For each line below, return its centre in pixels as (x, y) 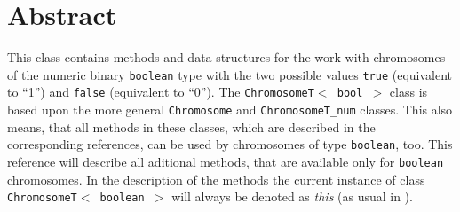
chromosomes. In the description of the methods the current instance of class (216, 179)
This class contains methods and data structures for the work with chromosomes (226, 57)
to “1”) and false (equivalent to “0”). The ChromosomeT (161, 92)
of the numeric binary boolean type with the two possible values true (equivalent (230, 74)
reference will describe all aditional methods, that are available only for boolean (226, 161)
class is (408, 92)
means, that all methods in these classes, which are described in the (191, 126)
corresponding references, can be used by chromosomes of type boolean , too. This (230, 144)
